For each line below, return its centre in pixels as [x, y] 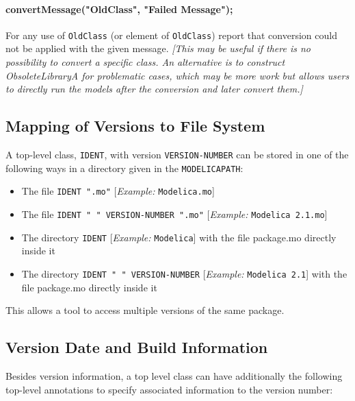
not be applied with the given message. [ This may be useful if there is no [158, 48]
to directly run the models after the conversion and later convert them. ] [154, 89]
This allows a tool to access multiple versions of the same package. [145, 310]
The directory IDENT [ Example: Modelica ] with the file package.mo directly [179, 237]
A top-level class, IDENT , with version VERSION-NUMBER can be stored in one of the [177, 155]
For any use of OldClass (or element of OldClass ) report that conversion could [171, 35]
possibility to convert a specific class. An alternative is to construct [145, 62]
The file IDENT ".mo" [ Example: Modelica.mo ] [118, 191]
